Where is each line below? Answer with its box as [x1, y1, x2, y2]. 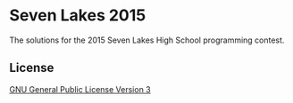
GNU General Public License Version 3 [9, 83, 151, 94]
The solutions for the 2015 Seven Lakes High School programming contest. [9, 35, 285, 45]
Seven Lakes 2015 [9, 5, 146, 26]
